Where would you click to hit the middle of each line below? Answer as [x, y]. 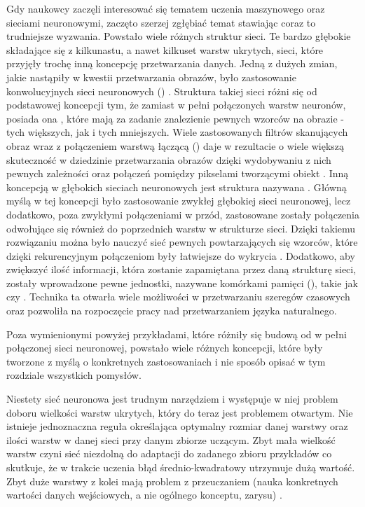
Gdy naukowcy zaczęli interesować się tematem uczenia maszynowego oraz [166, 8]
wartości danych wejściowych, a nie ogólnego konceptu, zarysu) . [144, 495]
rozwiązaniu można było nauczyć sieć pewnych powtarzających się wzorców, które [182, 242]
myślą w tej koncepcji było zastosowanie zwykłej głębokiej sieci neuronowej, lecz [179, 201]
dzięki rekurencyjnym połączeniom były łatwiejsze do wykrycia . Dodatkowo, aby [181, 255]
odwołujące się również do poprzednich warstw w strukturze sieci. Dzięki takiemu [181, 228]
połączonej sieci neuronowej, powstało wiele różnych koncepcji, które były [165, 348]
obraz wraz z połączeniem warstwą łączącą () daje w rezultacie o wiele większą [175, 145]
